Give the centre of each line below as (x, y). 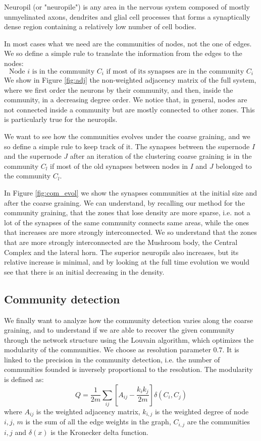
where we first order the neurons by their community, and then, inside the (119, 89)
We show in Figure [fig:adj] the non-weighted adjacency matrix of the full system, (130, 80)
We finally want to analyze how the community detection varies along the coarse (128, 320)
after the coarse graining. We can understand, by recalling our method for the (124, 202)
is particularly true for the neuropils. (61, 119)
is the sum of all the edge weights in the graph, (98, 422)
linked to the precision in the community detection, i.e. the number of (112, 359)
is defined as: (24, 379)
